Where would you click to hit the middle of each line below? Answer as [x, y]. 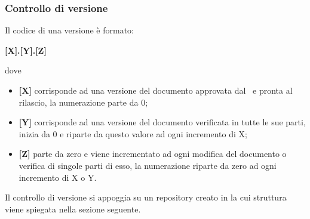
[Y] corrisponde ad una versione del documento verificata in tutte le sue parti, [162, 122]
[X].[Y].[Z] [26, 50]
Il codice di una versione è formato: [69, 30]
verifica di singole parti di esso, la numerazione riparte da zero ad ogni [148, 165]
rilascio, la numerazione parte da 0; [83, 102]
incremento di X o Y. [58, 177]
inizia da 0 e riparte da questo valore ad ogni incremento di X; [133, 133]
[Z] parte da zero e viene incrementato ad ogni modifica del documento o [153, 154]
